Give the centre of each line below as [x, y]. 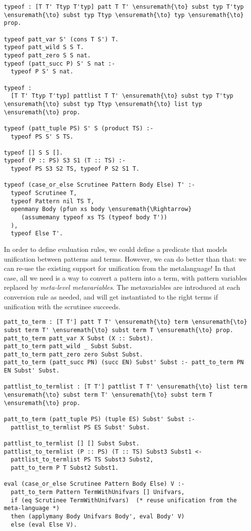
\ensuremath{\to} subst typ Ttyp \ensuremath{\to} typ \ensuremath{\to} [124, 15]
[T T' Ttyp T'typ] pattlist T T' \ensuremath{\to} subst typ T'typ [122, 96]
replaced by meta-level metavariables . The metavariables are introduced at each [122, 287]
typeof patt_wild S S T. [44, 47]
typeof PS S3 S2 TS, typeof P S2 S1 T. [75, 169]
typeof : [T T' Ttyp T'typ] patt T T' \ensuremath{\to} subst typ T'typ [124, 7]
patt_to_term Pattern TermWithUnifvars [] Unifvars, [98, 492]
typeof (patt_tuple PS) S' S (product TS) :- [79, 128]
